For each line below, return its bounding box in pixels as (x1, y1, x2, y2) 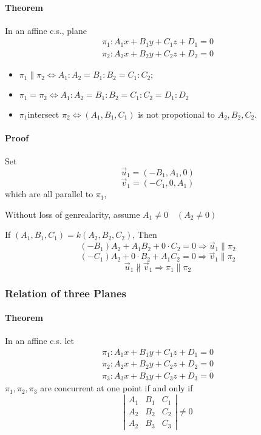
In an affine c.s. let (5, 334, 75, 347)
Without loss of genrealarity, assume (5, 207, 140, 220)
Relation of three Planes (5, 285, 126, 300)
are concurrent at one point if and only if (40, 382, 193, 394)
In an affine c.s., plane (5, 24, 87, 36)
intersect (27, 107, 59, 120)
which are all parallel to (5, 187, 93, 200)
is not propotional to (138, 107, 215, 120)
